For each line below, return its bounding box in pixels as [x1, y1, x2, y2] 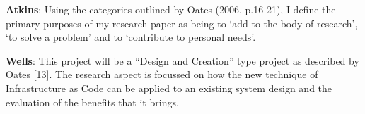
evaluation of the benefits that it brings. [6, 94, 179, 109]
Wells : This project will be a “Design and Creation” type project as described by [6, 53, 359, 68]
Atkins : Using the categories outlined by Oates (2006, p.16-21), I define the [6, 2, 336, 16]
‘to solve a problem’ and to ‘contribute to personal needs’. [6, 30, 256, 44]
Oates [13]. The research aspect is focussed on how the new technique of [6, 67, 318, 82]
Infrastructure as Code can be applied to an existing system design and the [6, 80, 332, 95]
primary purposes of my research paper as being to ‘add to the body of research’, [6, 15, 358, 30]
